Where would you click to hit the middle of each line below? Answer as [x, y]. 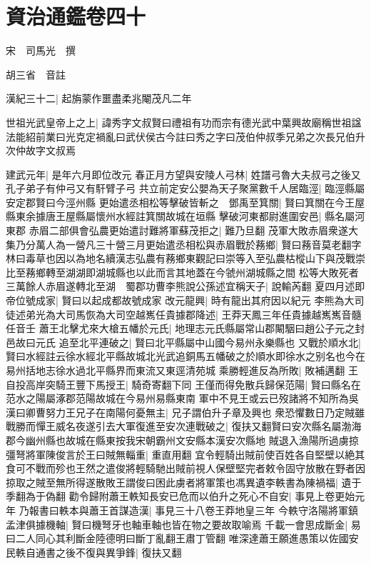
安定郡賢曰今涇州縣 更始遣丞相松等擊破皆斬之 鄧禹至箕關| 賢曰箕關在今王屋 [185, 202]
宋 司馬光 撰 [41, 50]
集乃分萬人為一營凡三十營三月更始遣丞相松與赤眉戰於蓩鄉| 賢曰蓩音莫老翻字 [184, 244]
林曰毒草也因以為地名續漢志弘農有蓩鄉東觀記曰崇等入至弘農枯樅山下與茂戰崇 [185, 258]
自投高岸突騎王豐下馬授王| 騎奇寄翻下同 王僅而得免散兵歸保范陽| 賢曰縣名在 [183, 384]
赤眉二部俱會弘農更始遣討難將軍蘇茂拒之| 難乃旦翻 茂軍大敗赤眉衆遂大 [193, 230]
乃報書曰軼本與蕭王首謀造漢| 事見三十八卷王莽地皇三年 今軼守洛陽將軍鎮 [188, 510]
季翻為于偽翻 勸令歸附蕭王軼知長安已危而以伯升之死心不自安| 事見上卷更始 [181, 496]
